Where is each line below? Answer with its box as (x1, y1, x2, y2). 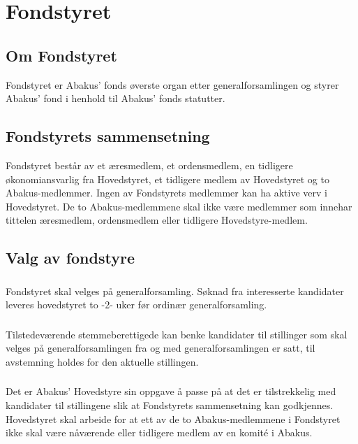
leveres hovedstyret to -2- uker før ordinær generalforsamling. (6, 297, 267, 312)
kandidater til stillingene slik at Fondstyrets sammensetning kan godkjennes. (6, 398, 334, 413)
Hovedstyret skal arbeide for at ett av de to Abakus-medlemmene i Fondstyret (6, 411, 341, 426)
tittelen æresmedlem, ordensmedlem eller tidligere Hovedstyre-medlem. (6, 213, 308, 227)
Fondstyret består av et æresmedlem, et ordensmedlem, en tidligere (6, 157, 293, 172)
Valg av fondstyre (6, 247, 135, 268)
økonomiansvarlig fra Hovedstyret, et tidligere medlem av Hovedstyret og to (6, 171, 329, 186)
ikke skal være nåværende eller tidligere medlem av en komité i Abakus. (6, 425, 313, 440)
